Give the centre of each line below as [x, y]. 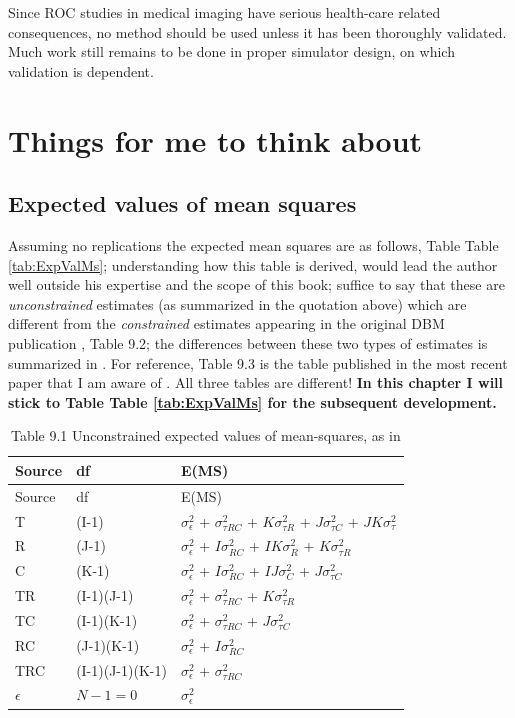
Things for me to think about [215, 139]
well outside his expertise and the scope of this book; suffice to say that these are [256, 284]
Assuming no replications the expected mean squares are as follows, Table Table [253, 244]
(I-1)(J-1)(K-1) [121, 669]
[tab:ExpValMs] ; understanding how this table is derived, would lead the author [253, 264]
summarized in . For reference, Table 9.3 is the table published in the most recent [258, 362]
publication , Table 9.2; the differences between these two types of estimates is [248, 342]
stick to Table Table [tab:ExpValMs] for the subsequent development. [252, 401]
